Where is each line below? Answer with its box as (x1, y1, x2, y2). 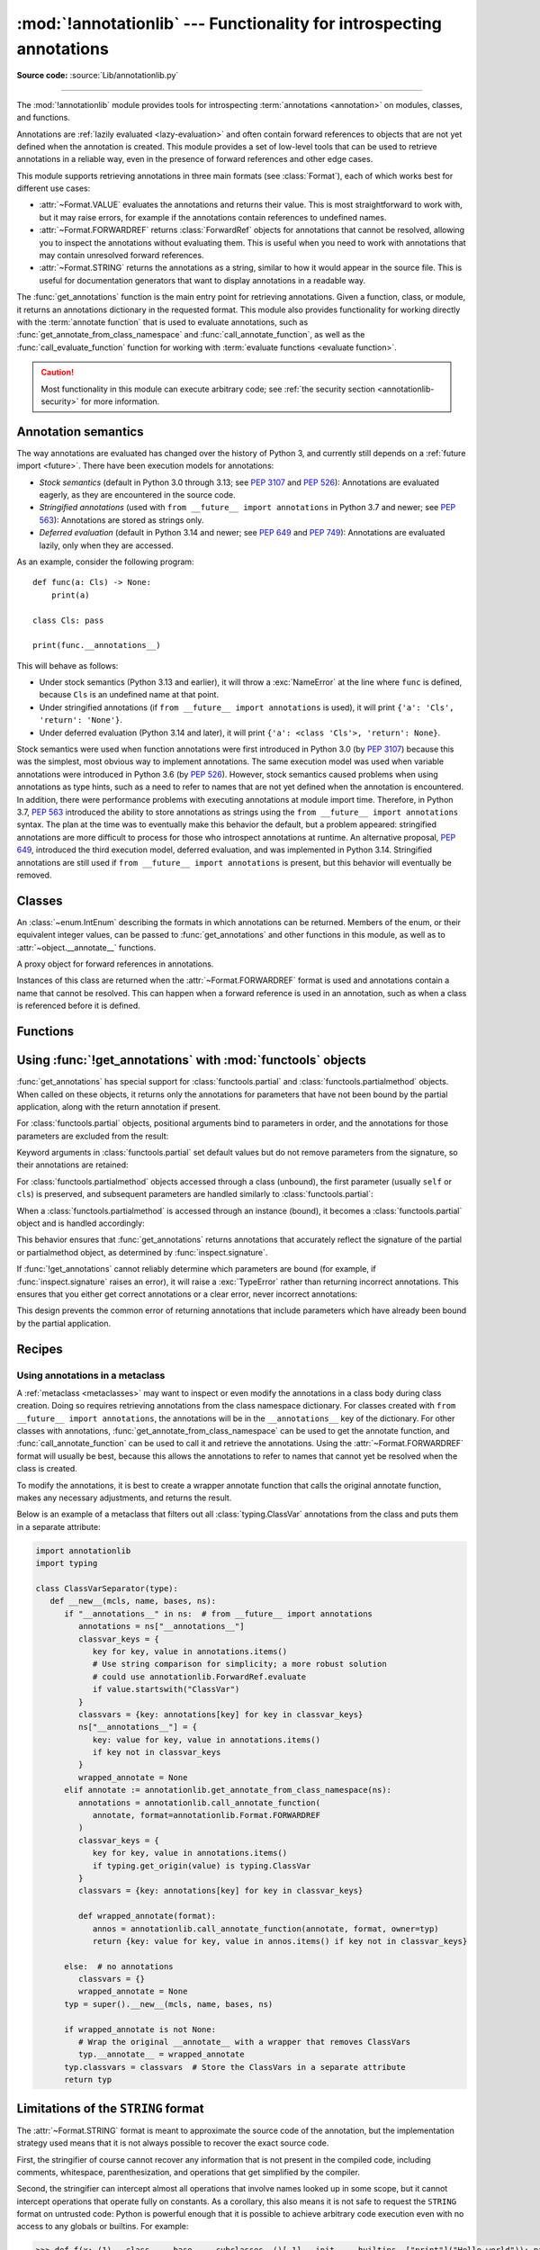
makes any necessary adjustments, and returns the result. (16, 1492, 232, 1503)
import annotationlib (35, 1545, 131, 1556)
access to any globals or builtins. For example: (16, 2221, 189, 2232)
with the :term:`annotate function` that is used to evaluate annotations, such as (16, 316, 309, 328)
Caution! (40, 367, 75, 378)
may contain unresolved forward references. (39, 250, 204, 261)
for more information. (81, 396, 160, 407)
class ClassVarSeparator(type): (35, 1583, 179, 1593)
